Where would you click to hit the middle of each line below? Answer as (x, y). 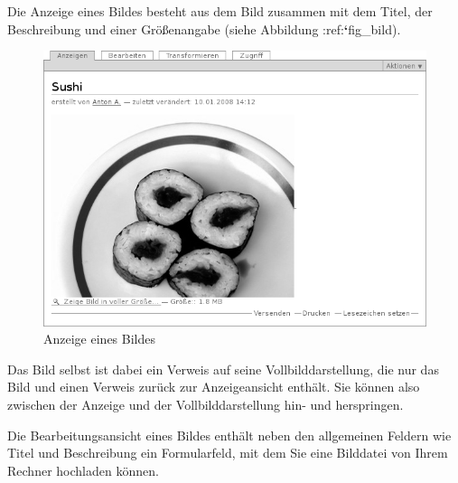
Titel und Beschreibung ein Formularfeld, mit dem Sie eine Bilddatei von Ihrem (228, 453)
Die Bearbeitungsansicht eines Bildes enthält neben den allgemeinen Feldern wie (229, 435)
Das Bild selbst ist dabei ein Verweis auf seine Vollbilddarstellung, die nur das (223, 369)
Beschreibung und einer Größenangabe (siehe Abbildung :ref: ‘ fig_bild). (204, 28)
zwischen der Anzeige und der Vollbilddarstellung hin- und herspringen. (206, 404)
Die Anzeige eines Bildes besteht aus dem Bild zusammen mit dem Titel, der (220, 11)
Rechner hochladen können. (83, 470)
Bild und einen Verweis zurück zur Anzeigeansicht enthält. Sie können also (214, 387)
